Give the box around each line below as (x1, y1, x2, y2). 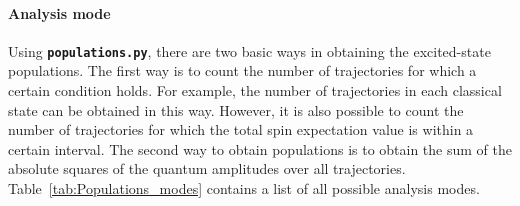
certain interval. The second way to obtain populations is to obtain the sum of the (8, 138, 512, 159)
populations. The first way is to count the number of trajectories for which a (8, 60, 477, 81)
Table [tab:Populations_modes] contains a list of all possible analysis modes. (8, 178, 480, 199)
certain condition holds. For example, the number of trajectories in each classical (8, 80, 502, 101)
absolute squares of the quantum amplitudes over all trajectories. (8, 158, 406, 179)
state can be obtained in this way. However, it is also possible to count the (8, 99, 464, 120)
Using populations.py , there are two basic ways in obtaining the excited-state (8, 40, 491, 61)
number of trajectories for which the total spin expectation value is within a (8, 119, 474, 140)
